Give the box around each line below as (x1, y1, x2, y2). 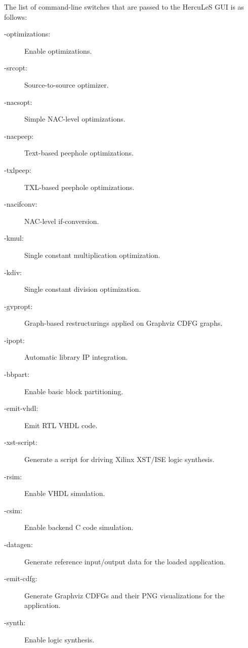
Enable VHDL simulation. (24, 488, 105, 499)
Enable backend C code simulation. (24, 522, 134, 532)
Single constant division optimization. (24, 284, 141, 294)
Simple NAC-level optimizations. (24, 113, 126, 124)
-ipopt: (4, 334, 25, 345)
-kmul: (4, 233, 24, 243)
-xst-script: (4, 437, 37, 447)
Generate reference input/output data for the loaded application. (24, 556, 226, 566)
